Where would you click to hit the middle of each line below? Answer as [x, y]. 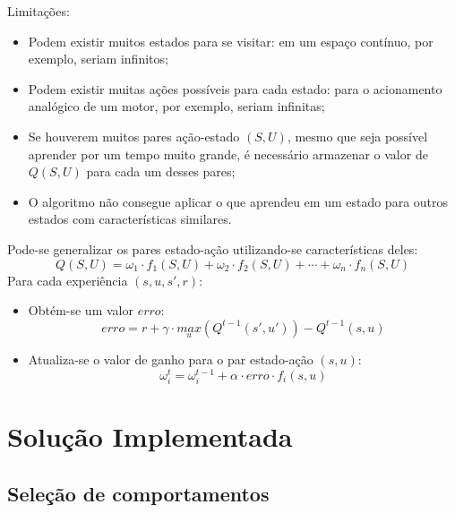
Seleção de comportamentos [138, 493]
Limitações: [39, 11]
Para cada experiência [68, 280]
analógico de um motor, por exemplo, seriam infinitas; [176, 106]
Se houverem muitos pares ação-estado [134, 136]
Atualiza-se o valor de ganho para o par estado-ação [171, 359]
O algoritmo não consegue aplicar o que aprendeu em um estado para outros [238, 201]
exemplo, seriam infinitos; [98, 59]
